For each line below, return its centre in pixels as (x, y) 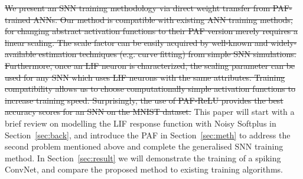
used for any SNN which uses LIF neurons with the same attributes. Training (145, 77)
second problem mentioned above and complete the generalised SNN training (144, 146)
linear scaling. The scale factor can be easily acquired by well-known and (136, 42)
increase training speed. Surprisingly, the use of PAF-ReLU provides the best (144, 100)
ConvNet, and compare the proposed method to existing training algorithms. (144, 169)
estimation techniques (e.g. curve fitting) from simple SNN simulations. (167, 54)
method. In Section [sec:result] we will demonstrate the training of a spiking (143, 158)
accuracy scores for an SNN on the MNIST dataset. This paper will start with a (150, 112)
